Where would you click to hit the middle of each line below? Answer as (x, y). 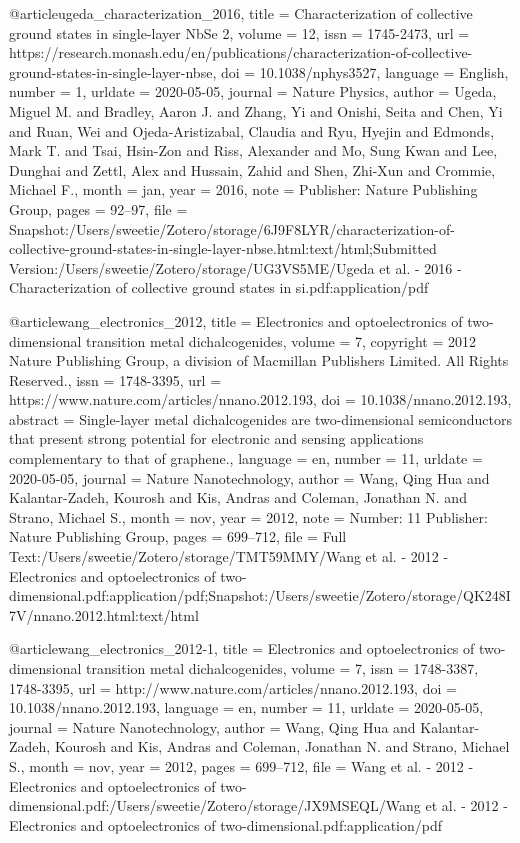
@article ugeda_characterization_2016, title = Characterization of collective (241, 13)
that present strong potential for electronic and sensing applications (216, 438)
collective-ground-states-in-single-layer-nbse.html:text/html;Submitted (223, 248)
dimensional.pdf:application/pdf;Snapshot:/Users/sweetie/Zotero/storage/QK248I (260, 595)
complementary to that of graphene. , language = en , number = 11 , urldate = (246, 458)
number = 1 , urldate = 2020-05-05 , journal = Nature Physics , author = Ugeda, (253, 91)
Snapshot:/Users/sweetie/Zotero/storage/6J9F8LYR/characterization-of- (232, 228)
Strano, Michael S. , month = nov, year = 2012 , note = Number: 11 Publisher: (248, 516)
